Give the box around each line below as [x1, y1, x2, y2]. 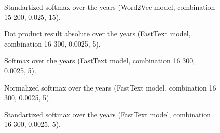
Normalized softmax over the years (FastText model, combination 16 [4, 82, 216, 93]
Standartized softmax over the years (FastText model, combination [4, 109, 211, 119]
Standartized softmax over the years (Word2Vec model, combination [4, 2, 215, 12]
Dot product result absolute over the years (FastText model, [4, 28, 191, 39]
